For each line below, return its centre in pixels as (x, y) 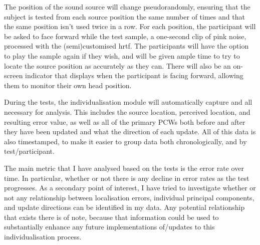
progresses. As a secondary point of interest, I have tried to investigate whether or (130, 188)
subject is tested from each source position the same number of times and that (124, 16)
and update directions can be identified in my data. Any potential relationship (124, 207)
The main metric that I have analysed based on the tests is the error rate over (124, 168)
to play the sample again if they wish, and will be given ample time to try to (122, 55)
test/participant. (29, 151)
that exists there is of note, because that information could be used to (111, 217)
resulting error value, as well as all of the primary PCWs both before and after (125, 121)
